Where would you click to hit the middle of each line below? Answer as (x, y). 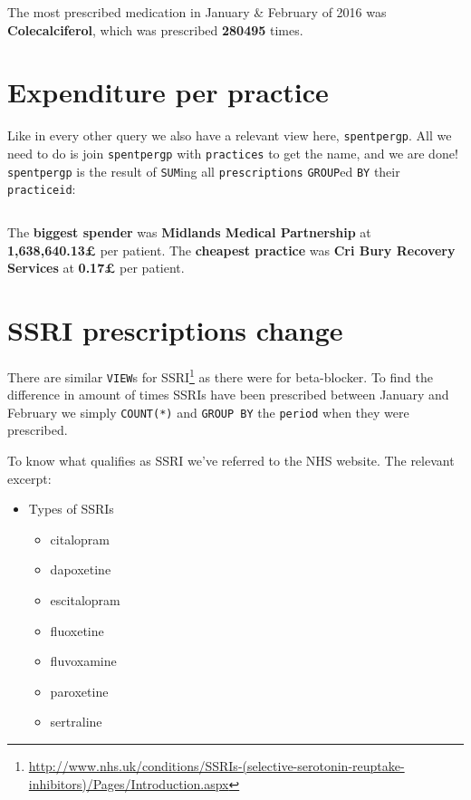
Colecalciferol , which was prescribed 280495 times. (155, 29)
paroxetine (79, 691)
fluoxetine (77, 630)
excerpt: (29, 478)
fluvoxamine (83, 661)
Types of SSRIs (71, 509)
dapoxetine (81, 569)
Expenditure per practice (168, 92)
